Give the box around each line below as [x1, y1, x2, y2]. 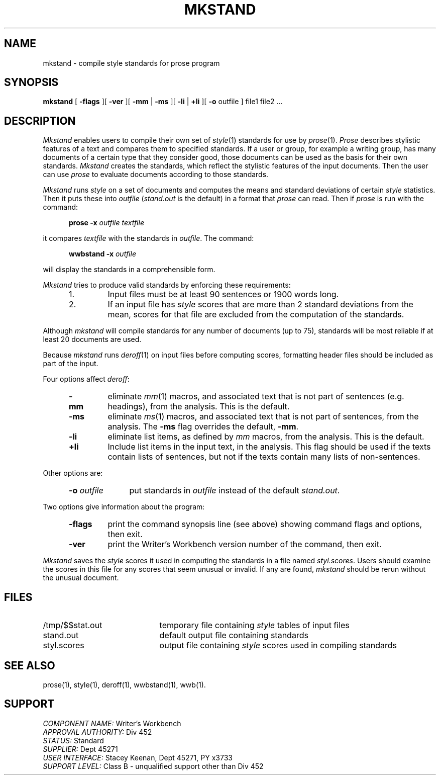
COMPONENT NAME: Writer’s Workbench [43, 719, 181, 728]
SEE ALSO [4, 659, 55, 672]
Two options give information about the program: [43, 502, 205, 511]
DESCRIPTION [4, 114, 76, 127]
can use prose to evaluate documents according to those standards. [43, 170, 269, 179]
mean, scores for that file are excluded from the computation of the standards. [107, 309, 404, 320]
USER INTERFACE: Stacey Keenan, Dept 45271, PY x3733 [43, 753, 233, 762]
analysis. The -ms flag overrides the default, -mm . [107, 421, 299, 432]
